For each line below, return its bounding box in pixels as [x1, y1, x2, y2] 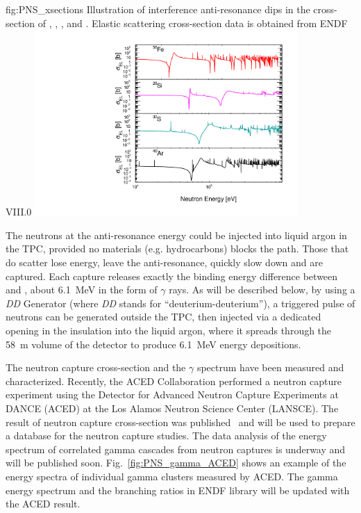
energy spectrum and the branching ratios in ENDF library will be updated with [6, 482, 350, 497]
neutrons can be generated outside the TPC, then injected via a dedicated [6, 309, 321, 324]
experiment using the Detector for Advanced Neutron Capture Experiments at [6, 387, 339, 402]
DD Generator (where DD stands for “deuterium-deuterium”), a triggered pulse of [6, 295, 355, 310]
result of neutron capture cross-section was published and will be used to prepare [6, 414, 355, 429]
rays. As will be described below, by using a [169, 282, 355, 297]
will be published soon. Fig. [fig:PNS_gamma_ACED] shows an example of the [6, 455, 346, 470]
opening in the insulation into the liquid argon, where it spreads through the [6, 323, 332, 338]
